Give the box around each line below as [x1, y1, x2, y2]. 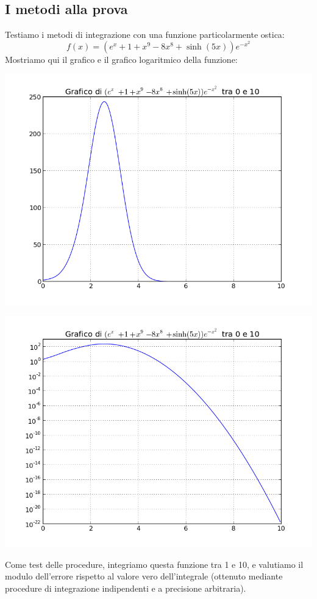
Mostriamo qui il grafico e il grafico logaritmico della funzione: [5, 53, 238, 65]
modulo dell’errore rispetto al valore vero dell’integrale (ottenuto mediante [5, 570, 283, 583]
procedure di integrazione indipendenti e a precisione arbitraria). [5, 581, 246, 594]
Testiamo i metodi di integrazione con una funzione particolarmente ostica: [5, 28, 285, 41]
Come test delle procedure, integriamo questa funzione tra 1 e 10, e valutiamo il [5, 557, 304, 570]
